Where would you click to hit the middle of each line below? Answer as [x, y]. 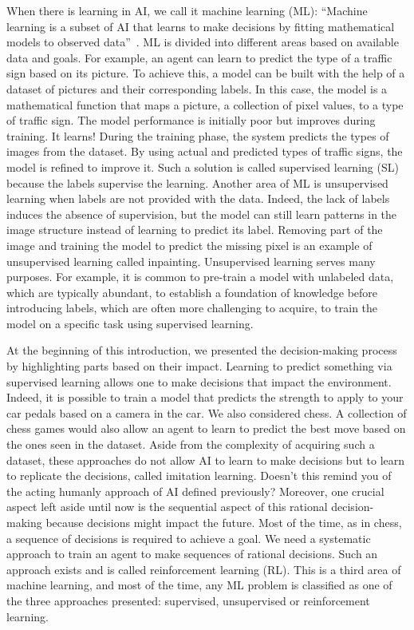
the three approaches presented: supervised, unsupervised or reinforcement [188, 600]
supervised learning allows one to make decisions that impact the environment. [199, 381]
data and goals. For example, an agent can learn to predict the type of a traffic [199, 57]
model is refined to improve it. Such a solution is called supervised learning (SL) [203, 166]
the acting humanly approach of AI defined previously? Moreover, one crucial [195, 491]
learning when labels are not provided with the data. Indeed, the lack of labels [198, 198]
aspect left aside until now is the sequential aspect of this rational [167, 507]
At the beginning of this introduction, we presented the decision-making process [202, 350]
